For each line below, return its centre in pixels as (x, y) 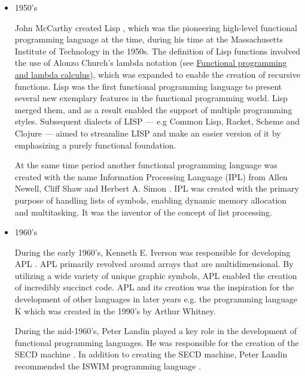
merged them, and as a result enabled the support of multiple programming (153, 109)
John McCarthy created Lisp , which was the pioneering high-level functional (156, 27)
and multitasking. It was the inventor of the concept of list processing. (143, 212)
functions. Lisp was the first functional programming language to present (148, 86)
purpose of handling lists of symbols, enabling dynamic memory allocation (151, 200)
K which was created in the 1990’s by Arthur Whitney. (115, 310)
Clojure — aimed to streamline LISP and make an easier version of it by (148, 133)
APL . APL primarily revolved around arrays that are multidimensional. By (154, 264)
